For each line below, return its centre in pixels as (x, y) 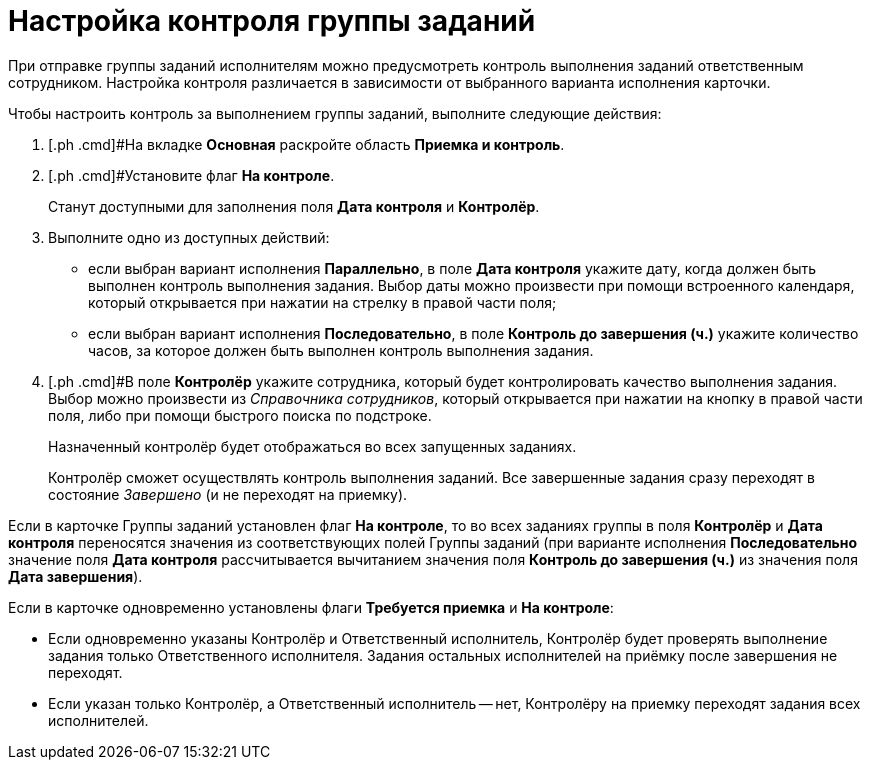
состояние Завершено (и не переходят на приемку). (228, 494)
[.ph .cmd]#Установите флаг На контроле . (191, 175)
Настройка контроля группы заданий (272, 21)
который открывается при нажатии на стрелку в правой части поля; (322, 302)
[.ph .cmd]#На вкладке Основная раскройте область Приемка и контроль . (306, 144)
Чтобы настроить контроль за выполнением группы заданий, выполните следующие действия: (335, 113)
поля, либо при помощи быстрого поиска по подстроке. (240, 415)
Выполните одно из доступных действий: (189, 237)
